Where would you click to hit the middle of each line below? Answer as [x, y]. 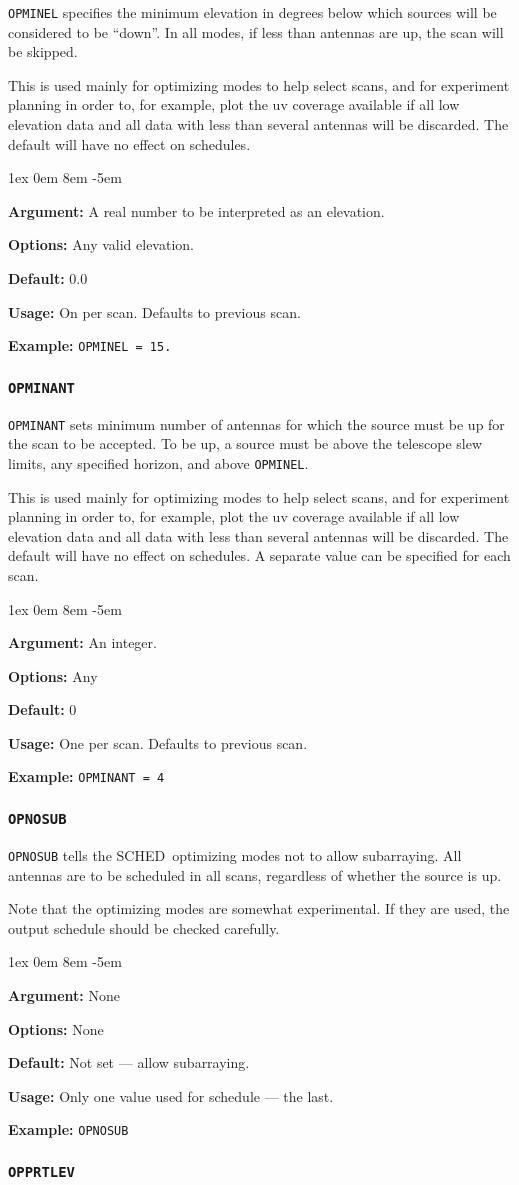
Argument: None [64, 994]
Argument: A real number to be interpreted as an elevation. [196, 210]
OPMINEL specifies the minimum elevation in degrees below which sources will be [252, 12]
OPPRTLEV [41, 1171]
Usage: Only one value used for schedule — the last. [171, 1095]
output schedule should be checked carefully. [144, 927]
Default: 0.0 [48, 278]
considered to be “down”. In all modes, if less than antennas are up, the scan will [256, 31]
